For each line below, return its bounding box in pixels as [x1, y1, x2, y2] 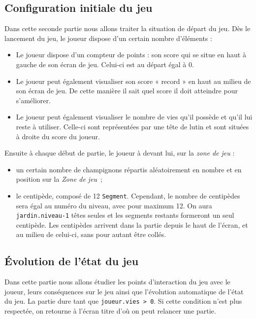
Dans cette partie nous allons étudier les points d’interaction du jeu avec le [4, 277, 230, 287]
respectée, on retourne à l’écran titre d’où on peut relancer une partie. [4, 306, 216, 316]
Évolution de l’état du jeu [4, 253, 139, 269]
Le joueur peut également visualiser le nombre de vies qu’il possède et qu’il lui [16, 112, 253, 122]
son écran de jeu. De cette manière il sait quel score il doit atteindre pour [16, 85, 238, 96]
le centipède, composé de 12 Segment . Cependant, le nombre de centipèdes [16, 190, 240, 200]
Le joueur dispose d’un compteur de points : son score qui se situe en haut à [16, 49, 246, 60]
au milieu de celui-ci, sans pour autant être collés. [16, 229, 166, 239]
